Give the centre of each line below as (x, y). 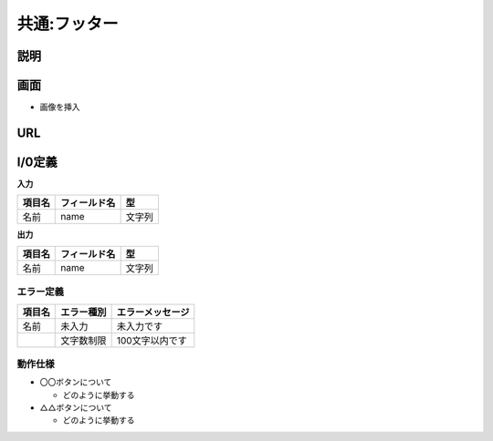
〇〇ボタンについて (76, 382)
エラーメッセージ (153, 312)
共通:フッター (68, 24)
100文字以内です (152, 340)
